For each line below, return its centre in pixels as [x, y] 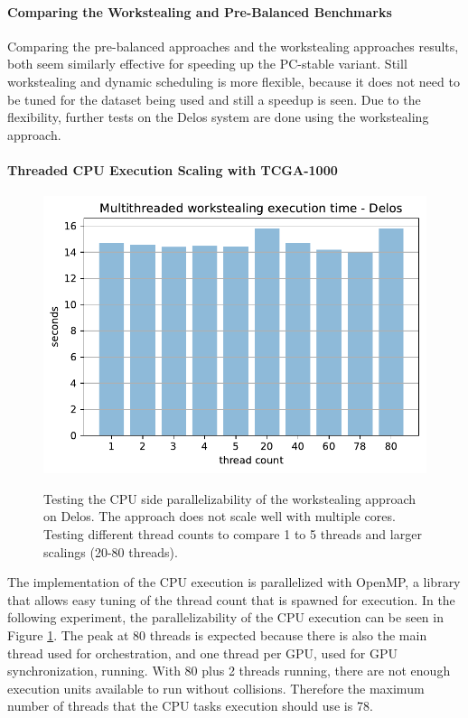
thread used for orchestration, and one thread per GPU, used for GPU [203, 653]
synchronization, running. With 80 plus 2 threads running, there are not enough [229, 671]
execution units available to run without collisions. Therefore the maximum [216, 688]
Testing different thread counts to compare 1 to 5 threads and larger [233, 534]
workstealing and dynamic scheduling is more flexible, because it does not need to [234, 81]
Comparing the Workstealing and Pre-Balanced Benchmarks [200, 11]
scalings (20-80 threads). [111, 551]
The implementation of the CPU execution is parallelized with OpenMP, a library [234, 582]
